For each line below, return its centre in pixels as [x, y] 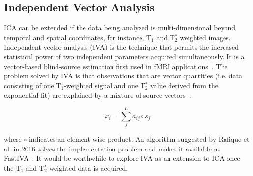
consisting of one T [33, 85]
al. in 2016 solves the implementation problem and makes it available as [112, 148]
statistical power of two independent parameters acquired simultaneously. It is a [124, 56]
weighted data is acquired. [89, 167]
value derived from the [184, 85]
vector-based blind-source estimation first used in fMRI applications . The [116, 66]
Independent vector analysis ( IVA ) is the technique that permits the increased [122, 47]
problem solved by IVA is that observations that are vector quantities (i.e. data [123, 76]
